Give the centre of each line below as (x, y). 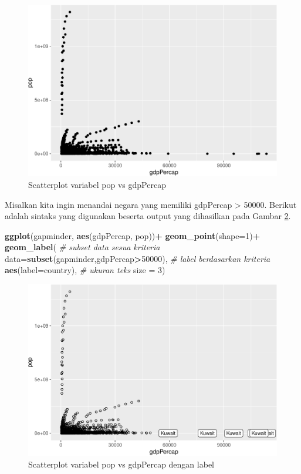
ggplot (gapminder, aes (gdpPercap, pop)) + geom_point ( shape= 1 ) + (133, 235)
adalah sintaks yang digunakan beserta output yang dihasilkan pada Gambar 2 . (148, 216)
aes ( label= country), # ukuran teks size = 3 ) (85, 270)
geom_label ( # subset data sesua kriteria (82, 247)
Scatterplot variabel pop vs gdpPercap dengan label (121, 464)
